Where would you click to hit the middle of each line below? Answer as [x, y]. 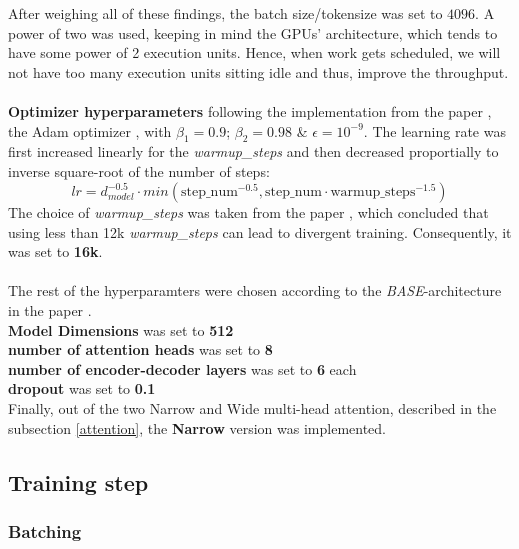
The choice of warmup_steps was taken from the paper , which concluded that [248, 212]
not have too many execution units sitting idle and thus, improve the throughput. [258, 71]
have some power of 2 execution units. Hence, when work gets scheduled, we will [254, 52]
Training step [78, 481]
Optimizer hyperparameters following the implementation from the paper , [250, 110]
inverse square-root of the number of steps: [139, 170]
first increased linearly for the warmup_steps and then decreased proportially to [253, 151]
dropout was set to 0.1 [82, 388]
